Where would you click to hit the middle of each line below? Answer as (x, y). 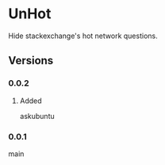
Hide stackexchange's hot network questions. (83, 36)
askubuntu (37, 116)
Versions (31, 61)
